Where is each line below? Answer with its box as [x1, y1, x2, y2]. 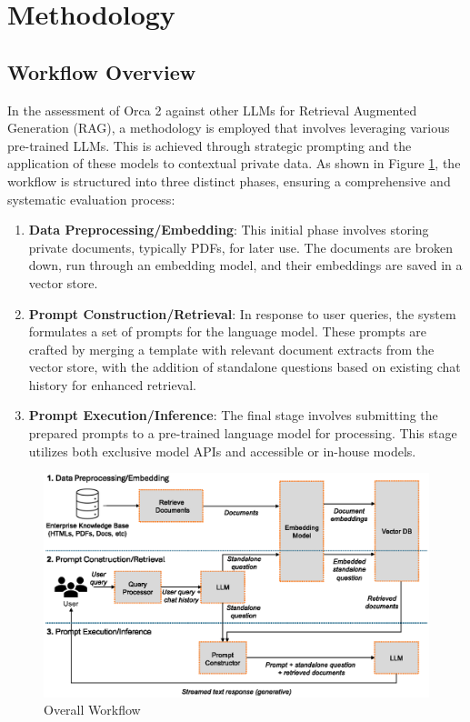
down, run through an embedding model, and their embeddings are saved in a [28, 256, 463, 275]
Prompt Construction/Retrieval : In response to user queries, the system [28, 304, 456, 323]
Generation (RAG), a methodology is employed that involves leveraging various [7, 118, 450, 137]
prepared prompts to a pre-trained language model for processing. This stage [28, 424, 457, 443]
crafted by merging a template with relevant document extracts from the [28, 339, 435, 358]
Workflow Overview [7, 57, 196, 85]
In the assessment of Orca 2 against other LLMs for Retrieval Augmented [7, 100, 417, 119]
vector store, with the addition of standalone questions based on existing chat [28, 357, 461, 376]
